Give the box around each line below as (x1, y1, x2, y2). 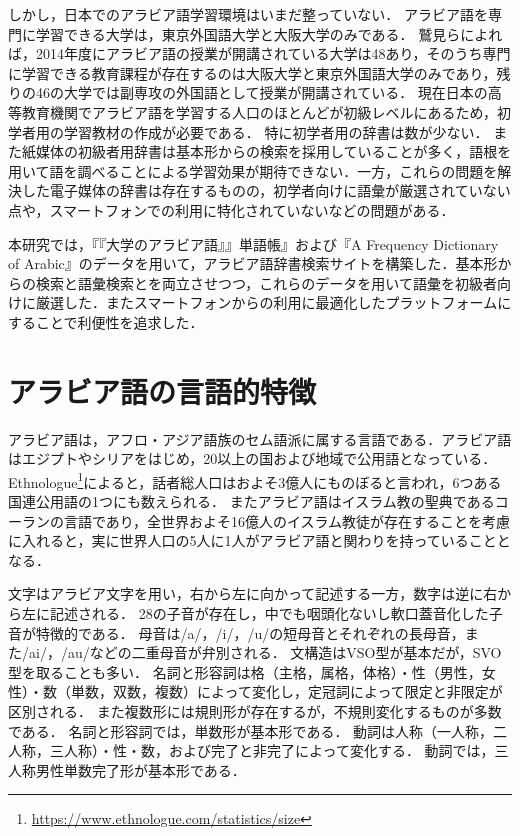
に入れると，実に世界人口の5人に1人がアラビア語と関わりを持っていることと (8, 530, 511, 551)
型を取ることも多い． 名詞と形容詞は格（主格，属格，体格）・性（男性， (8, 661, 482, 682)
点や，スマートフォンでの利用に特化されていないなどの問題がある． (8, 199, 455, 220)
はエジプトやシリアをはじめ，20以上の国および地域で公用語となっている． (8, 448, 497, 469)
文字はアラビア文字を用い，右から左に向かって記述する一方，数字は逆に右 (8, 583, 498, 604)
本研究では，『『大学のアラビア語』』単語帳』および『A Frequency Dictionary (8, 233, 499, 254)
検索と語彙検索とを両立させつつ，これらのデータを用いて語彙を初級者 (35, 272, 497, 293)
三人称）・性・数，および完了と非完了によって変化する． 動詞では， (49, 740, 495, 761)
